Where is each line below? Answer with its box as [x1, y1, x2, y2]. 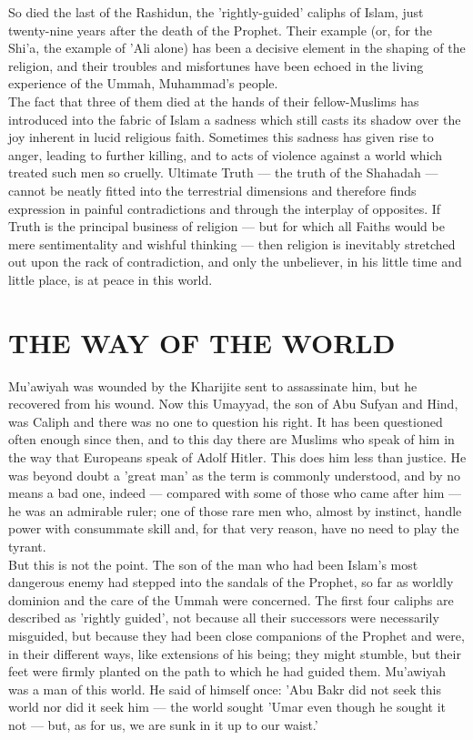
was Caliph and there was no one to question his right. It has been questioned [8, 411, 443, 431]
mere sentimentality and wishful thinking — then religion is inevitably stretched [8, 234, 456, 253]
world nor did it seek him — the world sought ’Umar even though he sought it [8, 697, 447, 716]
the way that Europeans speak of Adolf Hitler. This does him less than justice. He [8, 448, 467, 466]
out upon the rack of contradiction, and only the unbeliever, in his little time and [8, 252, 462, 271]
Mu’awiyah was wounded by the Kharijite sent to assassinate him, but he [8, 376, 418, 395]
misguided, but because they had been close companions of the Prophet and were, [8, 625, 465, 644]
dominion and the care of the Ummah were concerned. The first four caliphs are [8, 590, 454, 609]
